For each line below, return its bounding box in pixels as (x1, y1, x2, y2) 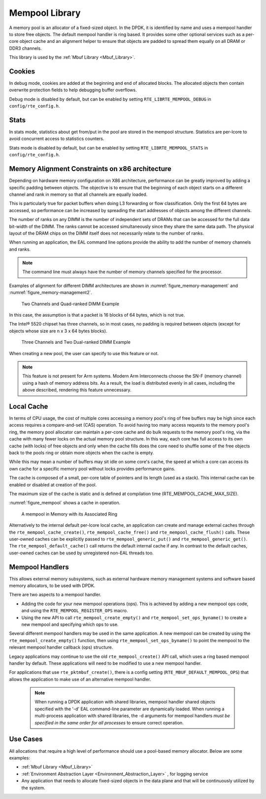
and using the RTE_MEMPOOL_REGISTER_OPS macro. (21, 608, 128, 614)
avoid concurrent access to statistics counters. (9, 136, 104, 142)
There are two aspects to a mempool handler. (9, 592, 101, 598)
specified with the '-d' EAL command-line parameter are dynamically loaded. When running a (34, 706, 225, 712)
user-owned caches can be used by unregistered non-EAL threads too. (9, 550, 154, 556)
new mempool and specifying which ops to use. (21, 621, 119, 627)
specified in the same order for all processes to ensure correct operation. (34, 720, 184, 726)
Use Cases (9, 735, 43, 743)
